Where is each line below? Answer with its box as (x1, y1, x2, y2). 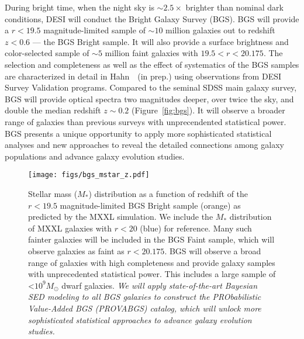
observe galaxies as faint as (28, 244, 125, 257)
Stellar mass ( (28, 187, 78, 199)
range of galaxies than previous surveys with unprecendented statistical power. (5, 115, 286, 127)
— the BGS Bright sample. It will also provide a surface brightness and (32, 35, 289, 47)
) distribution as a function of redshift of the (88, 187, 248, 199)
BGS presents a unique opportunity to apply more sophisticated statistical (5, 127, 272, 139)
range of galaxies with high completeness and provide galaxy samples (28, 256, 275, 268)
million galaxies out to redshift (165, 24, 275, 36)
